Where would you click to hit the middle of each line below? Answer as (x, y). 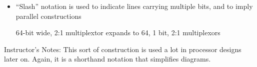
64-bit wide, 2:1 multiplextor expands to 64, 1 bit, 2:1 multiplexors (118, 33)
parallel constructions (48, 16)
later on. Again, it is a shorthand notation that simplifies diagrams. (107, 59)
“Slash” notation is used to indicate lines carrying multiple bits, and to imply (134, 6)
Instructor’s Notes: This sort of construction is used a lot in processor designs (123, 49)
